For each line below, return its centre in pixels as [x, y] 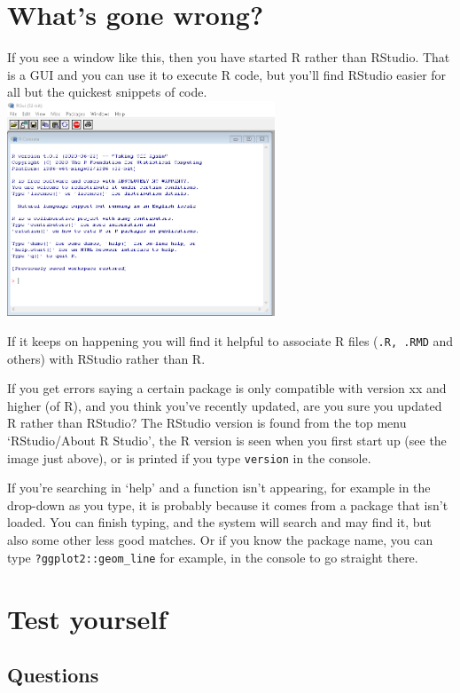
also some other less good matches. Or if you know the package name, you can [220, 540]
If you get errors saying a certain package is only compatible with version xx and [227, 388]
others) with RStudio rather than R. [106, 358]
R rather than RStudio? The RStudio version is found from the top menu [207, 423]
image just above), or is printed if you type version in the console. [189, 457]
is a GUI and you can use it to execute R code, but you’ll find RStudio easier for [227, 74]
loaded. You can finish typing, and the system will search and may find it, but [219, 522]
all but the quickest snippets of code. [107, 92]
